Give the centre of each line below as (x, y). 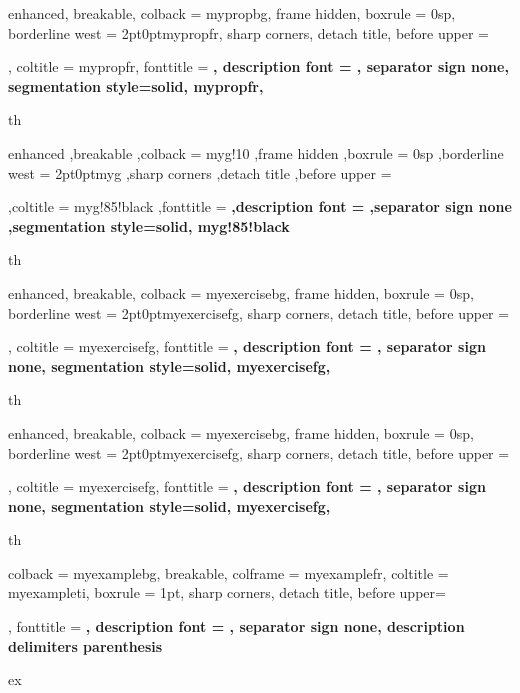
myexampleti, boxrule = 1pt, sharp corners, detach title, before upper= (227, 592)
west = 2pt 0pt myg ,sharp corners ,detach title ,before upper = (200, 172)
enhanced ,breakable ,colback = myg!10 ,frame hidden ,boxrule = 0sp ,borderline (256, 152)
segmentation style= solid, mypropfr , (136, 85)
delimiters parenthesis (85, 645)
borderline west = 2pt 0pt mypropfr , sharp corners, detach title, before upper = (248, 32)
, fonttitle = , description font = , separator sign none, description (236, 626)
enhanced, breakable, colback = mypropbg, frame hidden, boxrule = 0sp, (232, 13)
